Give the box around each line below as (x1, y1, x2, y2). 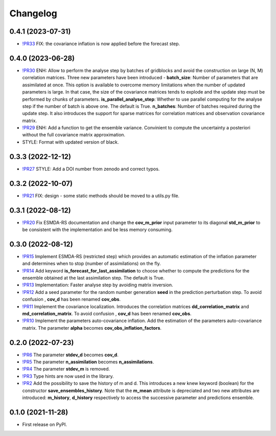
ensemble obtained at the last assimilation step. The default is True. (22, 275, 165, 281)
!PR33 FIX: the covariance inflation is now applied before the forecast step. (22, 41, 180, 47)
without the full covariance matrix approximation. (22, 132, 125, 138)
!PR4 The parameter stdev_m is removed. (22, 366, 110, 372)
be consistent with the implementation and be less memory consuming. (22, 226, 173, 233)
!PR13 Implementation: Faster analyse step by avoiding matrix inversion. (22, 282, 173, 288)
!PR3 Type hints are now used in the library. (22, 373, 114, 379)
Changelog (9, 8, 57, 19)
